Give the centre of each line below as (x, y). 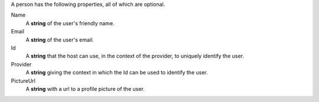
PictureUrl (23, 81)
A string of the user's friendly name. (70, 23)
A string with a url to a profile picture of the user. (85, 89)
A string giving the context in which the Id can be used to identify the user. (117, 73)
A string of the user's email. (60, 40)
